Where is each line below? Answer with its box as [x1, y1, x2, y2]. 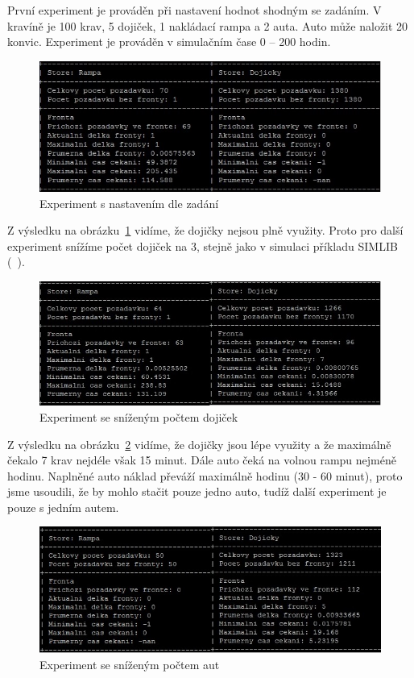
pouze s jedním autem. [7, 498, 119, 515]
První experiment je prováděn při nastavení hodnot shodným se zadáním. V [7, 2, 382, 18]
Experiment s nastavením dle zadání [39, 194, 219, 211]
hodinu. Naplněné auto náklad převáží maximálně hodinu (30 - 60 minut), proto [7, 467, 403, 484]
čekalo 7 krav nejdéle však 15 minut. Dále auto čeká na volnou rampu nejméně [7, 451, 396, 468]
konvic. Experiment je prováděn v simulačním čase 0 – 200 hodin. [7, 33, 331, 50]
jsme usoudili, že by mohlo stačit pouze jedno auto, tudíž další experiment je [7, 483, 387, 500]
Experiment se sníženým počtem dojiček [39, 408, 238, 425]
